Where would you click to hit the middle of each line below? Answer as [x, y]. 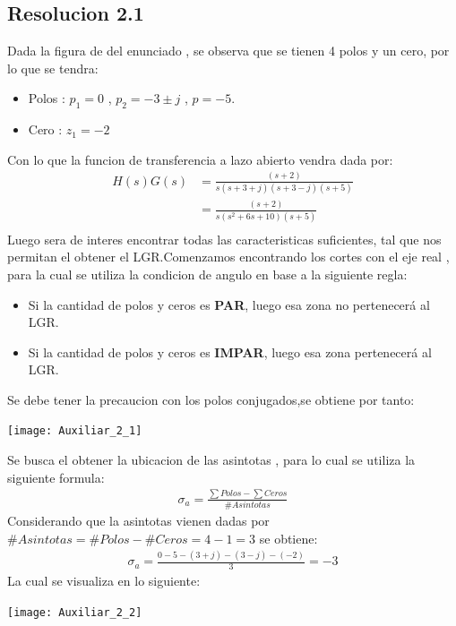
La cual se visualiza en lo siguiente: [104, 581]
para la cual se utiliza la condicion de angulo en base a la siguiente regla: [207, 274]
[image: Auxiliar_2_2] [75, 612]
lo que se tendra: [53, 68]
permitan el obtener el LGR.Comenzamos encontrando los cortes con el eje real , [228, 257]
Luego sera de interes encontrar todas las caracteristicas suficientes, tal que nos [224, 239]
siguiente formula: [56, 477]
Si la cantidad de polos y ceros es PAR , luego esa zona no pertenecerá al [229, 304]
